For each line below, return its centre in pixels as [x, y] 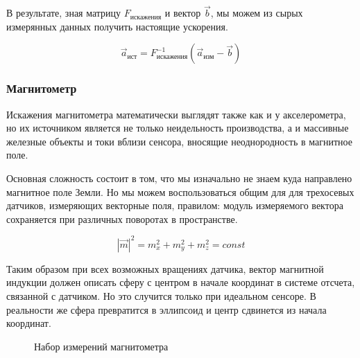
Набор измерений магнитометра [101, 346]
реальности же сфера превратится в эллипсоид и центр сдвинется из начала [166, 309]
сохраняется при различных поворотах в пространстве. [122, 218]
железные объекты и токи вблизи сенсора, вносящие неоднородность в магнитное [179, 141]
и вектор [183, 13]
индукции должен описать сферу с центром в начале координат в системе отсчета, [181, 282]
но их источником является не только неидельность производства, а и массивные [178, 128]
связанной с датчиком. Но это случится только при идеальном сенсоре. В [161, 296]
